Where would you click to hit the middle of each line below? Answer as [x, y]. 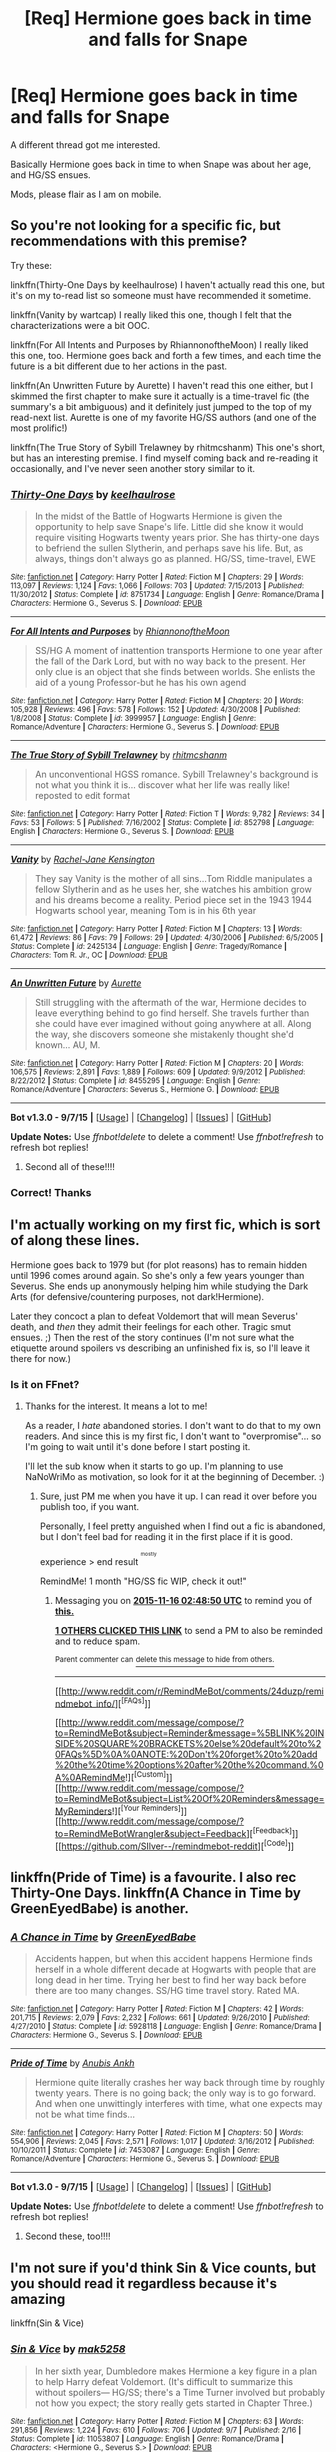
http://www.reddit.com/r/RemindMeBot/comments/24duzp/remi [193, 1691]
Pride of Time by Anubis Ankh [72, 2063]
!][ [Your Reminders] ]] [149, 1810]
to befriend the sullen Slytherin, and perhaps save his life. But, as [169, 548]
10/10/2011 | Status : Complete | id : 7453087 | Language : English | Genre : [135, 2150]
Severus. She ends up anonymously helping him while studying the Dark [159, 1286]
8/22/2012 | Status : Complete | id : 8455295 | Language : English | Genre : [135, 1081]
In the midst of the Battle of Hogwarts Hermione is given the [158, 516]
